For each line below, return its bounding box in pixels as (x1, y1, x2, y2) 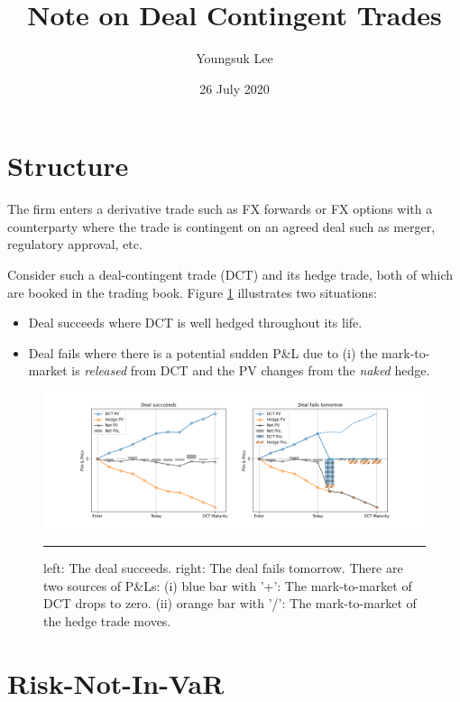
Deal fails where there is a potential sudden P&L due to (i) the (28, 343, 378, 362)
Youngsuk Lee (196, 49, 273, 68)
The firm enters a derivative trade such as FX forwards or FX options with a (7, 199, 433, 218)
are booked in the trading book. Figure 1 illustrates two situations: (7, 282, 377, 301)
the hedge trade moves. (43, 611, 171, 630)
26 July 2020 (199, 79, 270, 97)
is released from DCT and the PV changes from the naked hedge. (71, 361, 430, 380)
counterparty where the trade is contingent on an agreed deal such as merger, (7, 217, 436, 236)
